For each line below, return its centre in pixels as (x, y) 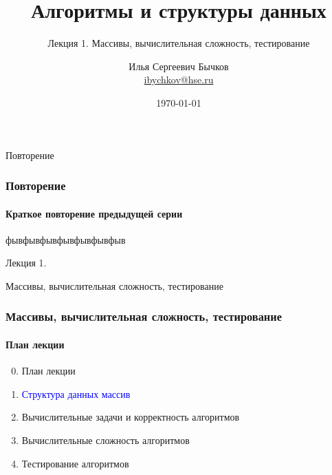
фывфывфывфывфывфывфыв (66, 239)
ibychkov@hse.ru (179, 80)
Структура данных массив (76, 393)
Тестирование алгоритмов (75, 463)
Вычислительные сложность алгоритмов (106, 440)
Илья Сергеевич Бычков (179, 66)
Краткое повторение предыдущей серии (94, 213)
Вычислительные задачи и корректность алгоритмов (131, 417)
